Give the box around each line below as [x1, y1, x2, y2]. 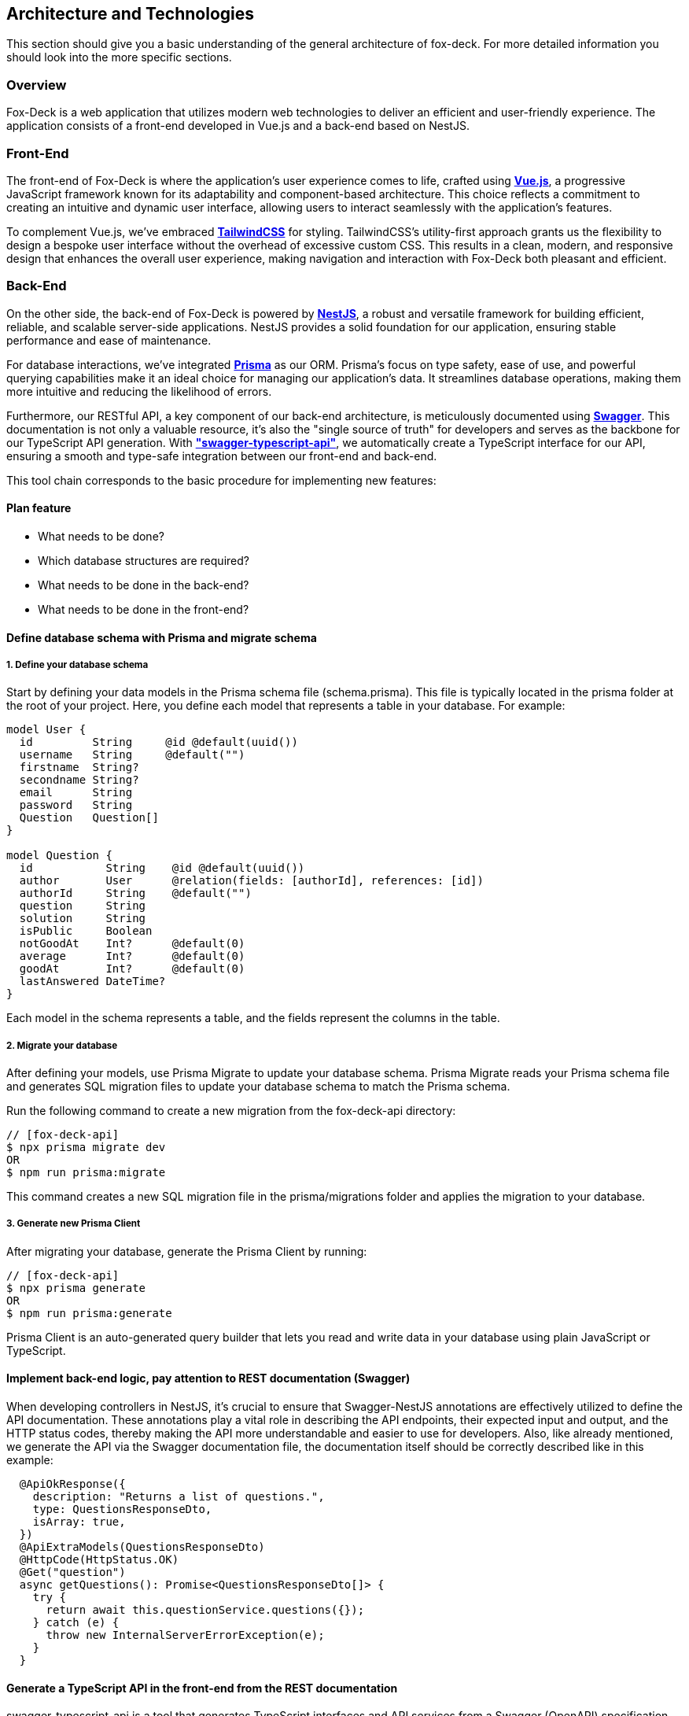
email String [19, 786, 133, 799]
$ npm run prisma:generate [6, 1306, 172, 1319]
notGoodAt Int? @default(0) [19, 937, 245, 950]
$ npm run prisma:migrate [6, 1166, 166, 1179]
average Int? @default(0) [19, 950, 245, 963]
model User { [6, 723, 87, 736]
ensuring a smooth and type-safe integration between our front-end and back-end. [6, 448, 437, 463]
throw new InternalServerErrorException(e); [46, 1629, 325, 1642]
